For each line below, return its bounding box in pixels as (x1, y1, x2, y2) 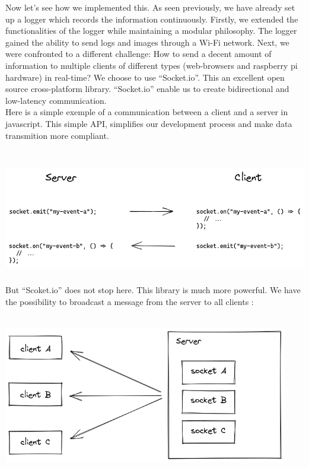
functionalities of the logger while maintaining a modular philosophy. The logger (5, 24, 297, 37)
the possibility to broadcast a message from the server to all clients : (5, 295, 254, 307)
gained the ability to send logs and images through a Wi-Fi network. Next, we (5, 36, 289, 48)
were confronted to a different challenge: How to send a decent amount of (5, 47, 272, 60)
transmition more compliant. (5, 129, 109, 141)
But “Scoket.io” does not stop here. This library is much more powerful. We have (5, 284, 301, 296)
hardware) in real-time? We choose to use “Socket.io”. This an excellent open (5, 71, 285, 83)
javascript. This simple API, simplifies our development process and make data (5, 117, 292, 129)
